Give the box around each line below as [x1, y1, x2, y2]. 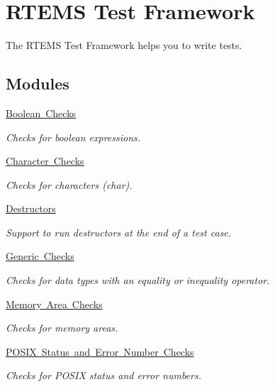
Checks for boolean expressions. [6, 129, 141, 144]
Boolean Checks [6, 105, 77, 120]
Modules [6, 72, 69, 94]
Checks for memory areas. [6, 320, 118, 335]
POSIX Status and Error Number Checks [6, 344, 194, 359]
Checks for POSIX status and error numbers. [6, 368, 201, 383]
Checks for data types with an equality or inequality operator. [6, 273, 270, 288]
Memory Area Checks [6, 296, 103, 311]
